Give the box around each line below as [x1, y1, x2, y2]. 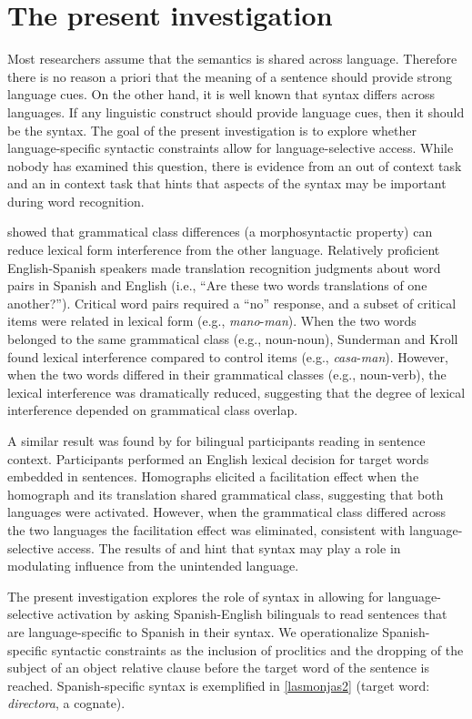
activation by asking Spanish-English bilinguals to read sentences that [57, 604, 447, 623]
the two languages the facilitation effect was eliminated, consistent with [7, 520, 406, 539]
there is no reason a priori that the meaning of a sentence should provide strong [7, 66, 453, 86]
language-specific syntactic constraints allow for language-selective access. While [7, 138, 454, 157]
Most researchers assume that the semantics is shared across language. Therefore [7, 49, 457, 68]
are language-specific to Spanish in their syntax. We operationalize [7, 622, 378, 641]
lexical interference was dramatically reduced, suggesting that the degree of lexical [7, 382, 466, 401]
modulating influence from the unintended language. [7, 556, 299, 575]
